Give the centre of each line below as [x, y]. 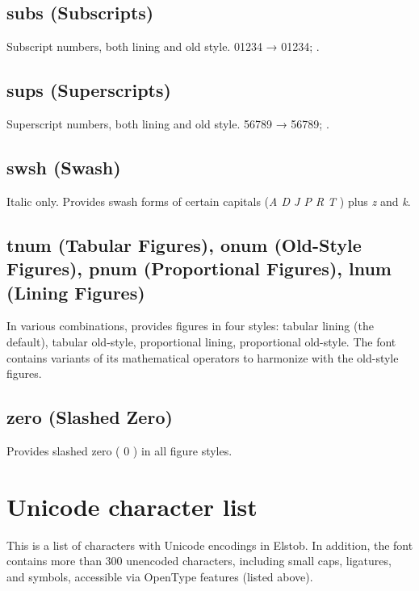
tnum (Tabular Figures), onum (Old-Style [184, 244]
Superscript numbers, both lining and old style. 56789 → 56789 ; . [168, 124]
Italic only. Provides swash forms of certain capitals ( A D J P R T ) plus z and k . [209, 201]
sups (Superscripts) [89, 90]
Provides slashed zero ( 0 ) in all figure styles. [119, 450]
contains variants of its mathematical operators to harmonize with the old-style [203, 357]
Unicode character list [132, 506]
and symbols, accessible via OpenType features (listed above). [160, 576]
